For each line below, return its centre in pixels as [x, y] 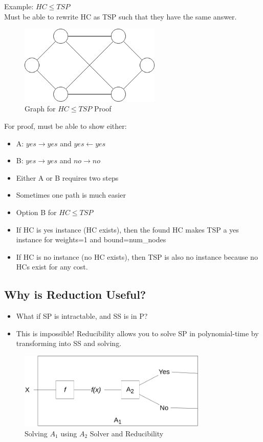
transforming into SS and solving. [69, 343]
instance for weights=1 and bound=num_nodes [91, 239]
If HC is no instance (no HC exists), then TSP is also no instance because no [137, 256]
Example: [19, 6]
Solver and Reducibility [127, 433]
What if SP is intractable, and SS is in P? [82, 316]
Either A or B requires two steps [67, 177]
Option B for [36, 212]
